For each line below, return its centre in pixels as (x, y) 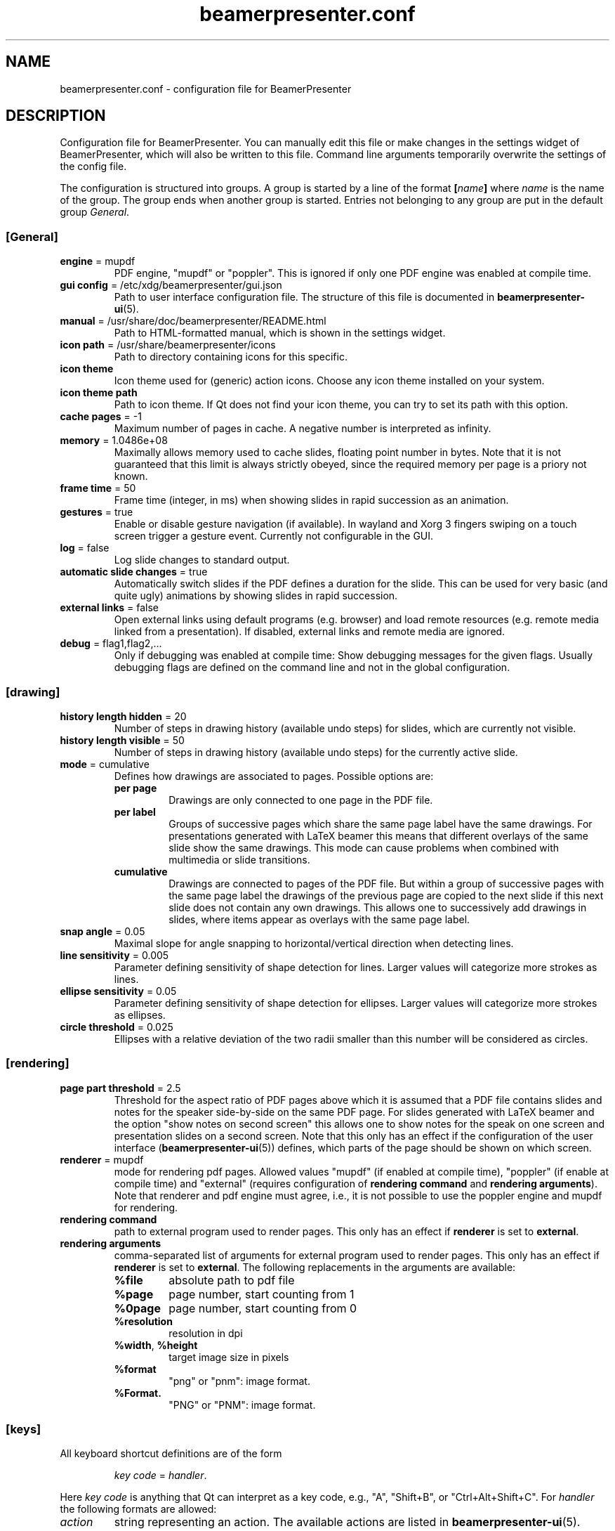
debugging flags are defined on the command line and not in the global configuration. (312, 667)
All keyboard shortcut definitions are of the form (171, 1454)
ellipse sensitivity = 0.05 (118, 991)
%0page (138, 1308)
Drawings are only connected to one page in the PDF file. (301, 800)
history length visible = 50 (122, 740)
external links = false (110, 608)
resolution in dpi (206, 1333)
